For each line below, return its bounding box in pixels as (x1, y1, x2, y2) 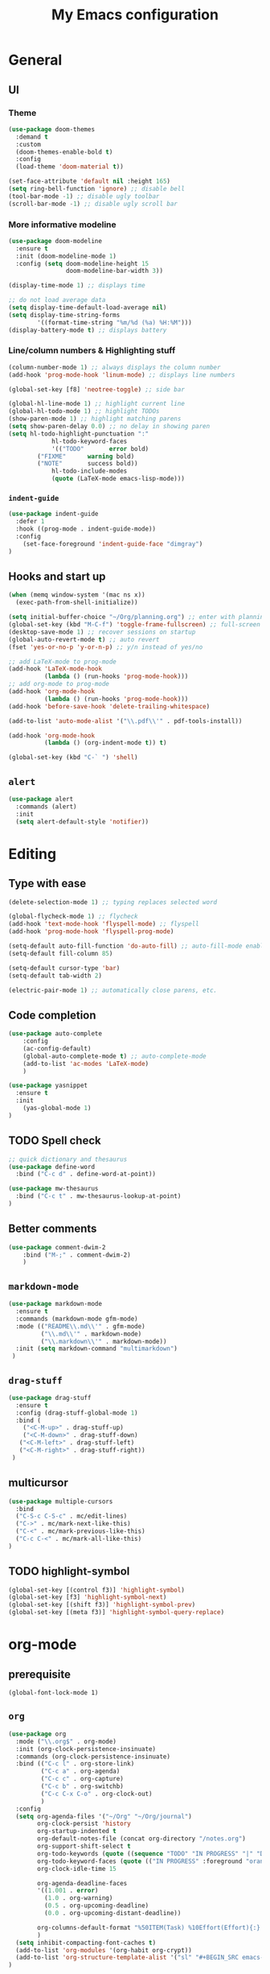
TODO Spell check (8, 1134, 102, 1148)
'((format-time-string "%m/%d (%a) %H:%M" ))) (37, 318, 193, 327)
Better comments (8, 1222, 97, 1236)
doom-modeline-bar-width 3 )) (65, 267, 163, 275)
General (8, 51, 63, 69)
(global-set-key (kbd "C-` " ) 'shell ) (8, 754, 138, 762)
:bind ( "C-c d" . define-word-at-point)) (15, 1170, 157, 1179)
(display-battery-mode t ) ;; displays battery (8, 326, 167, 334)
